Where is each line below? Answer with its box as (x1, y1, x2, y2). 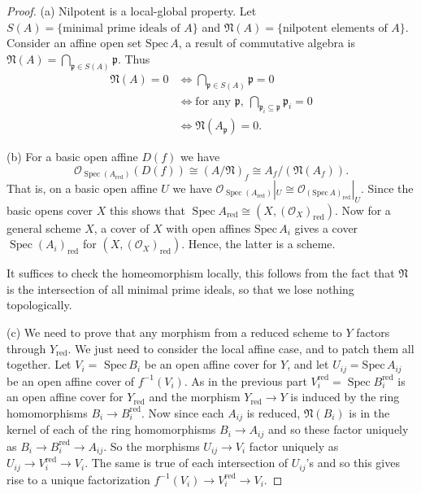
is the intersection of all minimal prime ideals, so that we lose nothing (7, 280, 354, 297)
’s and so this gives (306, 454, 400, 471)
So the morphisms (110, 437, 200, 454)
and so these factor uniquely (267, 421, 409, 438)
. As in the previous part (184, 372, 307, 389)
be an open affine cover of (7, 372, 135, 389)
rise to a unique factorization (7, 470, 150, 487)
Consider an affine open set (7, 34, 142, 51)
